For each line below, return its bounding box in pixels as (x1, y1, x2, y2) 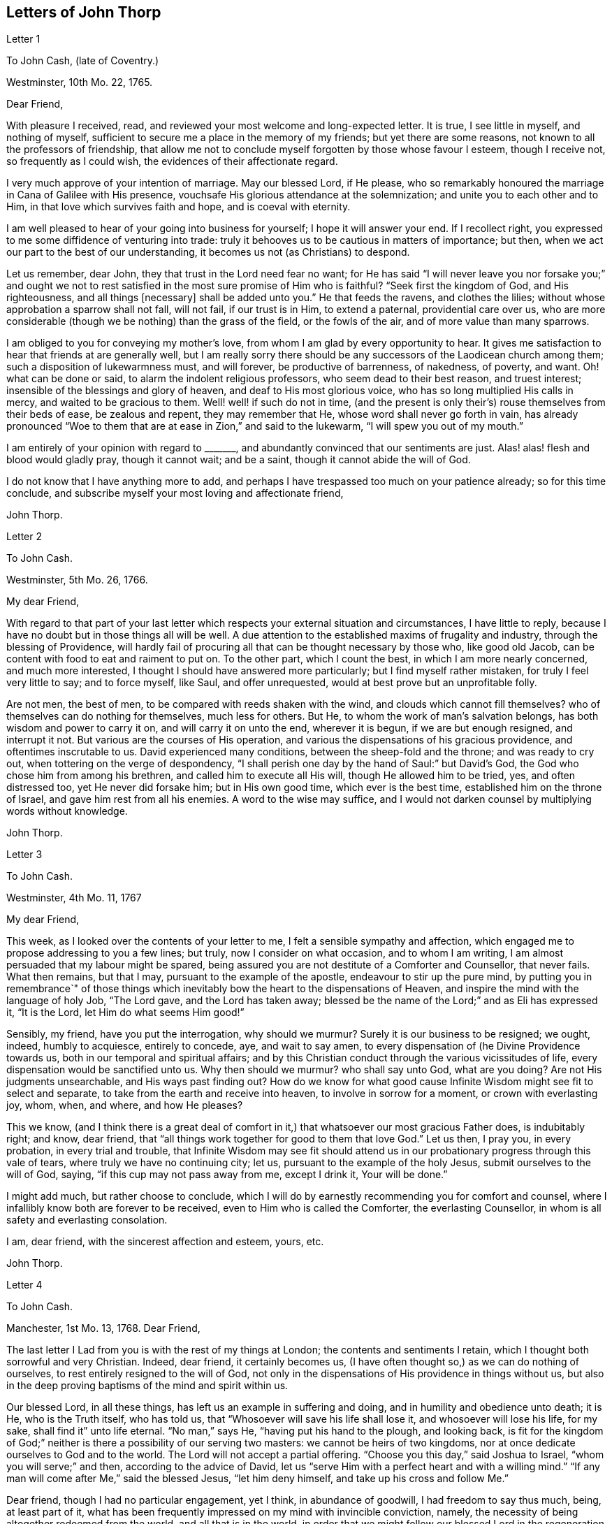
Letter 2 (6, 530, 43, 543)
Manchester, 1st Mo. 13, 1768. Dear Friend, (6, 1322, 201, 1335)
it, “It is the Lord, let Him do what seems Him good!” (6, 1006, 245, 1019)
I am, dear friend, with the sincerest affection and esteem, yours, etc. (6, 1235, 324, 1248)
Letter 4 (6, 1279, 43, 1291)
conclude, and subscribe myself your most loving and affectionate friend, (6, 487, 344, 500)
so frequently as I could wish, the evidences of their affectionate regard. (6, 155, 338, 168)
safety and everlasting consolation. (6, 1214, 168, 1226)
